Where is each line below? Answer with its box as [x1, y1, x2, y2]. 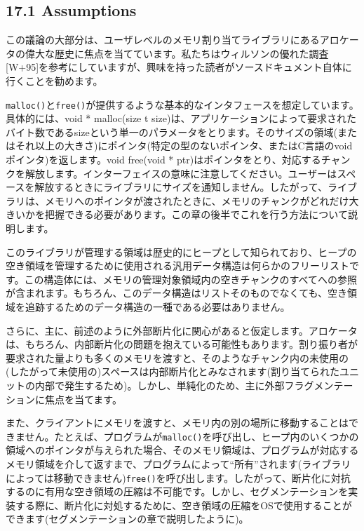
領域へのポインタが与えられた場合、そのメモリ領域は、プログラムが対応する [6, 443, 359, 457]
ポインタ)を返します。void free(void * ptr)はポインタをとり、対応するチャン [6, 152, 351, 167]
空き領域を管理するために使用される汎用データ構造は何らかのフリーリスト [6, 258, 349, 273]
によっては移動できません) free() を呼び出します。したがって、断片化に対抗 [6, 470, 351, 485]
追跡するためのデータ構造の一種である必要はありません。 [25, 299, 290, 314]
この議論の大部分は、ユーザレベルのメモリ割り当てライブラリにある [6, 32, 320, 47]
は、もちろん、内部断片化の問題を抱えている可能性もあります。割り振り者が [6, 337, 358, 351]
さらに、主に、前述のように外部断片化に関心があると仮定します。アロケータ [6, 323, 358, 337]
